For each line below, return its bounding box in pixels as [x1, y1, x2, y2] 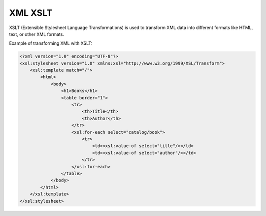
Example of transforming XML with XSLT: [9, 40, 93, 46]
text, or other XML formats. [9, 31, 64, 37]
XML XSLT [9, 7, 53, 18]
